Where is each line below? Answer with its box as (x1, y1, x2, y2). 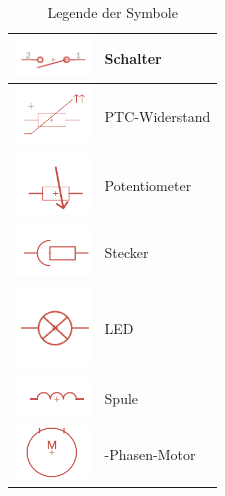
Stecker (104, 242, 149, 263)
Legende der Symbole (47, 2, 178, 22)
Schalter (104, 47, 162, 68)
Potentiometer (104, 175, 192, 196)
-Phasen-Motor (104, 443, 196, 464)
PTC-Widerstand (104, 106, 211, 127)
